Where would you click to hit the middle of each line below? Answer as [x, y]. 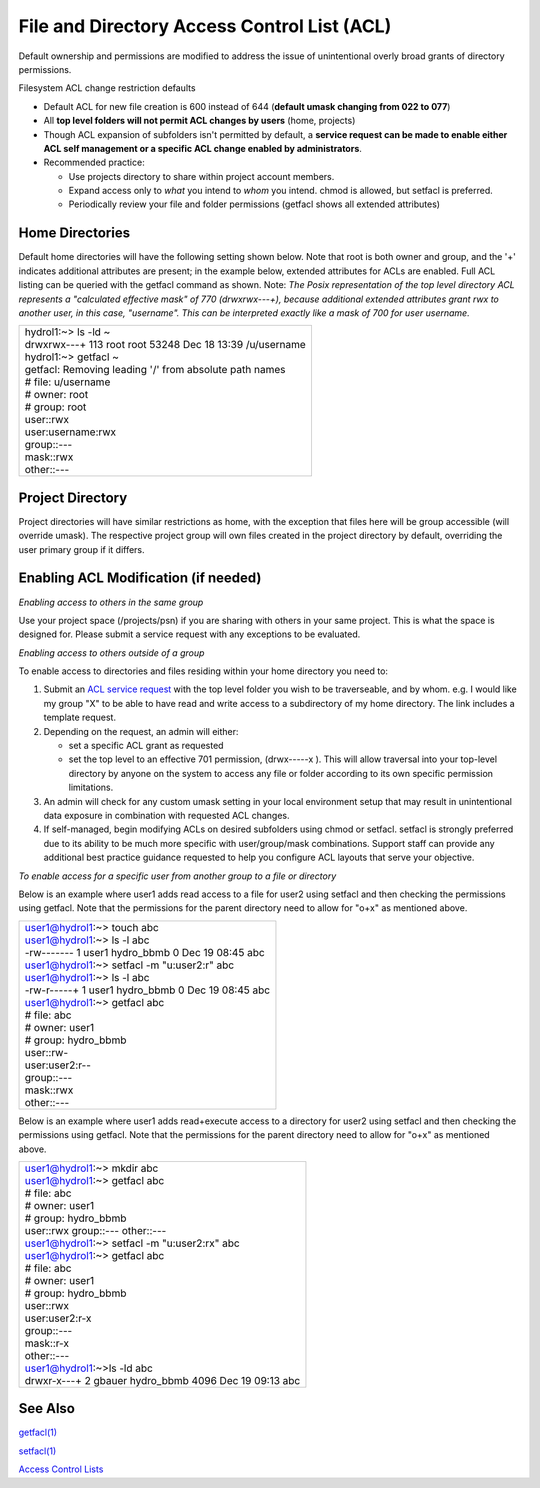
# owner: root [56, 395]
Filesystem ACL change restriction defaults [107, 88]
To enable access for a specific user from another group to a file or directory [177, 876]
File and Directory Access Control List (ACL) [205, 26]
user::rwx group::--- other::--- [95, 1230]
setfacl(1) [37, 1451]
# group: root [55, 407]
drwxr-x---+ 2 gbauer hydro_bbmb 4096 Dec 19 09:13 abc [162, 1380]
